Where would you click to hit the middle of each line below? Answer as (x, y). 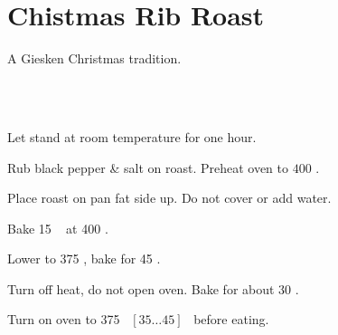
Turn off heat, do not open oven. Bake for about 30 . (153, 288)
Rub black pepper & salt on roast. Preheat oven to (148, 167)
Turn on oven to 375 (64, 319)
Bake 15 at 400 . (58, 228)
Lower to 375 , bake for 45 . (84, 258)
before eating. (231, 319)
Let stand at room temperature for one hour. (132, 136)
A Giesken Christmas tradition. (94, 58)
